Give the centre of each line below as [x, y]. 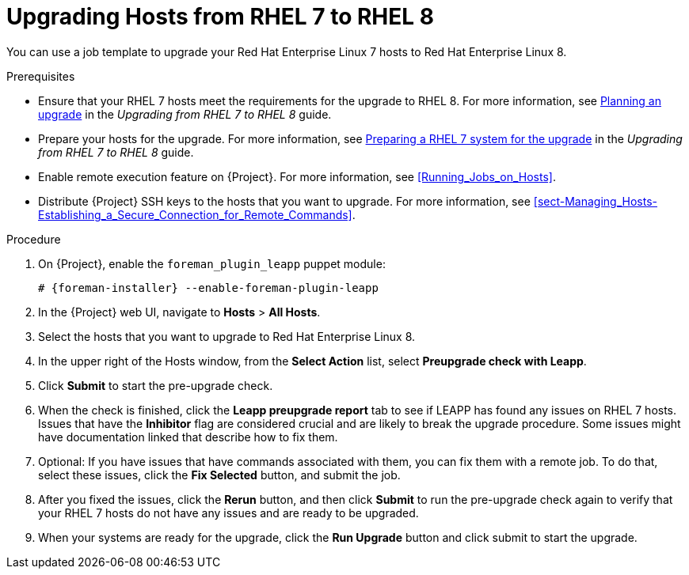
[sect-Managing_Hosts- [595, 201]
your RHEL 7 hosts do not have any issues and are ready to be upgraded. [228, 513]
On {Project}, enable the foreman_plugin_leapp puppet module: [212, 263]
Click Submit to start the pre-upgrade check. [156, 385]
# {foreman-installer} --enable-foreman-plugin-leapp [208, 287]
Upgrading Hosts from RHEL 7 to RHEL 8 [220, 17]
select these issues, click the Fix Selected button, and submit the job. [219, 475]
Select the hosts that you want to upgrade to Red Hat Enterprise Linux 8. [227, 336]
